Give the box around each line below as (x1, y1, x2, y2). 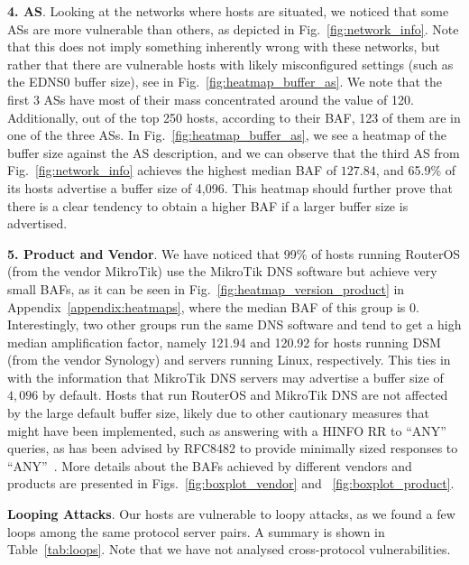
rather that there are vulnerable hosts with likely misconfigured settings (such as (7, 54, 454, 73)
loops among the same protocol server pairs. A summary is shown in (7, 522, 385, 541)
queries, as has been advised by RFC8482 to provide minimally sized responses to (7, 439, 458, 458)
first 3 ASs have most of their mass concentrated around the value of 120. (7, 89, 414, 108)
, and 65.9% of (375, 161, 456, 180)
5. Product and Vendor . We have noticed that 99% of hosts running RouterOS (7, 244, 461, 263)
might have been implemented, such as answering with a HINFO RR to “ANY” (7, 421, 446, 440)
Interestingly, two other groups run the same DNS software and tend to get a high (7, 315, 462, 334)
